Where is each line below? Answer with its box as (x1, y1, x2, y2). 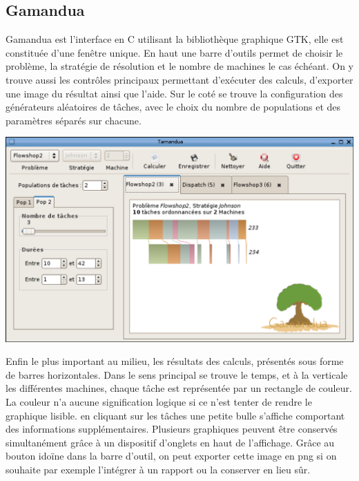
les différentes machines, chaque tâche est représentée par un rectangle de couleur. (6, 381, 352, 395)
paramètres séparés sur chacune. (6, 113, 142, 127)
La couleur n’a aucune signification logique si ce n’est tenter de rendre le (6, 395, 312, 409)
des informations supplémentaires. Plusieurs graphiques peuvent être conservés (6, 422, 338, 436)
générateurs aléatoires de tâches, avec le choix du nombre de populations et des (6, 100, 341, 114)
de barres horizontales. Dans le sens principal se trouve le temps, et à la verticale (6, 367, 348, 381)
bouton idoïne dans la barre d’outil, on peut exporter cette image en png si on (6, 449, 337, 463)
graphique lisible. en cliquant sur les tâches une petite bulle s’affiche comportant (6, 408, 345, 422)
